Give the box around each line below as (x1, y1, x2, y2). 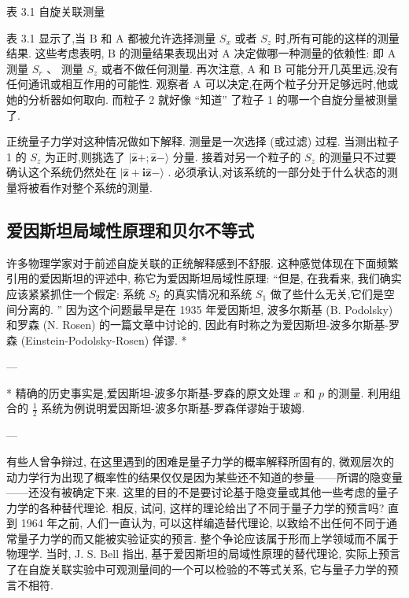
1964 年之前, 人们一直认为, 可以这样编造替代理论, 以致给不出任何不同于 (20, 515, 386, 531)
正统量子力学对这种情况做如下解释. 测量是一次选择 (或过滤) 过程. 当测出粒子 (6, 133, 400, 149)
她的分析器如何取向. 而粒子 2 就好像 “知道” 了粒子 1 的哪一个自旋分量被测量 (6, 90, 398, 107)
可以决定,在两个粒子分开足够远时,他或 (204, 76, 399, 92)
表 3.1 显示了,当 (6, 29, 87, 46)
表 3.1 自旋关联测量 (6, 3, 105, 19)
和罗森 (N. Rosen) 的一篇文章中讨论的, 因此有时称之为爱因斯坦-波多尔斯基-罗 (6, 316, 400, 333)
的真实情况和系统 (164, 285, 252, 301)
